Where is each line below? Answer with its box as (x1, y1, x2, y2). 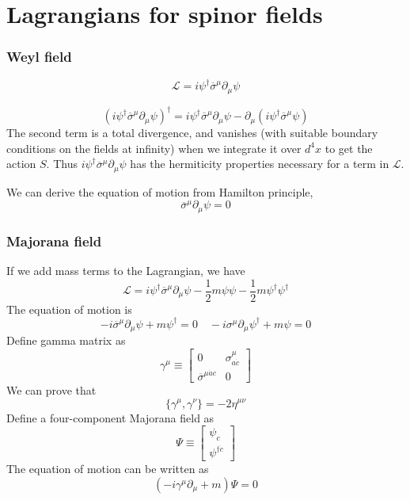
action (6, 155, 36, 172)
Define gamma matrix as (6, 332, 126, 349)
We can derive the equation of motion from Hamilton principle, (6, 183, 313, 200)
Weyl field (6, 47, 72, 67)
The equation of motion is (6, 300, 132, 317)
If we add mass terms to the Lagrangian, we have (6, 261, 245, 278)
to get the (325, 139, 373, 156)
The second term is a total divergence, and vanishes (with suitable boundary (6, 124, 378, 141)
